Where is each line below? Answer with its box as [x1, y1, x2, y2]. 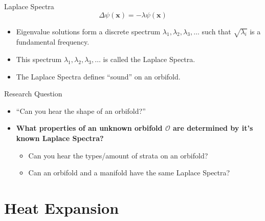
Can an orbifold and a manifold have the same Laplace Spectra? [28, 167, 230, 178]
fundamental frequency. [16, 36, 90, 47]
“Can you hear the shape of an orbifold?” [16, 105, 146, 116]
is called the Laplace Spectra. [103, 53, 195, 64]
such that [202, 26, 231, 36]
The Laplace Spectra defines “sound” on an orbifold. [16, 71, 181, 82]
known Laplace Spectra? [16, 132, 104, 143]
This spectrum [16, 53, 62, 64]
